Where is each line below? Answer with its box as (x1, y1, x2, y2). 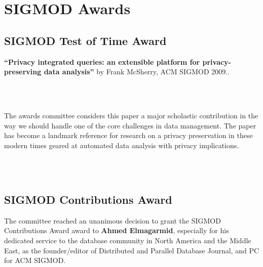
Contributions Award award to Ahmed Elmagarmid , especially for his (4, 225, 229, 236)
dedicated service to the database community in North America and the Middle (4, 235, 251, 245)
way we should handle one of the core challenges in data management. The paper (4, 120, 256, 130)
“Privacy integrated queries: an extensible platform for (4, 56, 200, 67)
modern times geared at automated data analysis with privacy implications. (4, 140, 239, 150)
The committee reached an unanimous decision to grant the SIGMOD (4, 215, 221, 226)
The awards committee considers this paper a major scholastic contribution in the (4, 110, 258, 120)
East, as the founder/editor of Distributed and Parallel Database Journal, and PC (4, 245, 259, 255)
